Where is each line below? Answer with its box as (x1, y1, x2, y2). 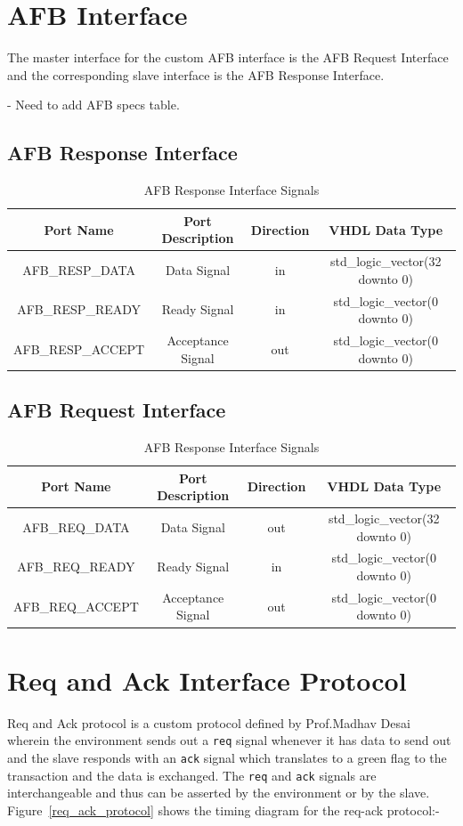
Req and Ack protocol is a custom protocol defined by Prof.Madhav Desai (7, 713, 410, 732)
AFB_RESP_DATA (22, 260, 136, 279)
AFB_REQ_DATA (22, 517, 130, 536)
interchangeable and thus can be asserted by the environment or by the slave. (7, 783, 430, 802)
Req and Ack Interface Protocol (7, 661, 407, 698)
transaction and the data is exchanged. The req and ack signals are (7, 765, 377, 784)
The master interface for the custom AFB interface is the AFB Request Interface (7, 48, 449, 67)
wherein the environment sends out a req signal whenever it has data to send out (7, 731, 451, 749)
